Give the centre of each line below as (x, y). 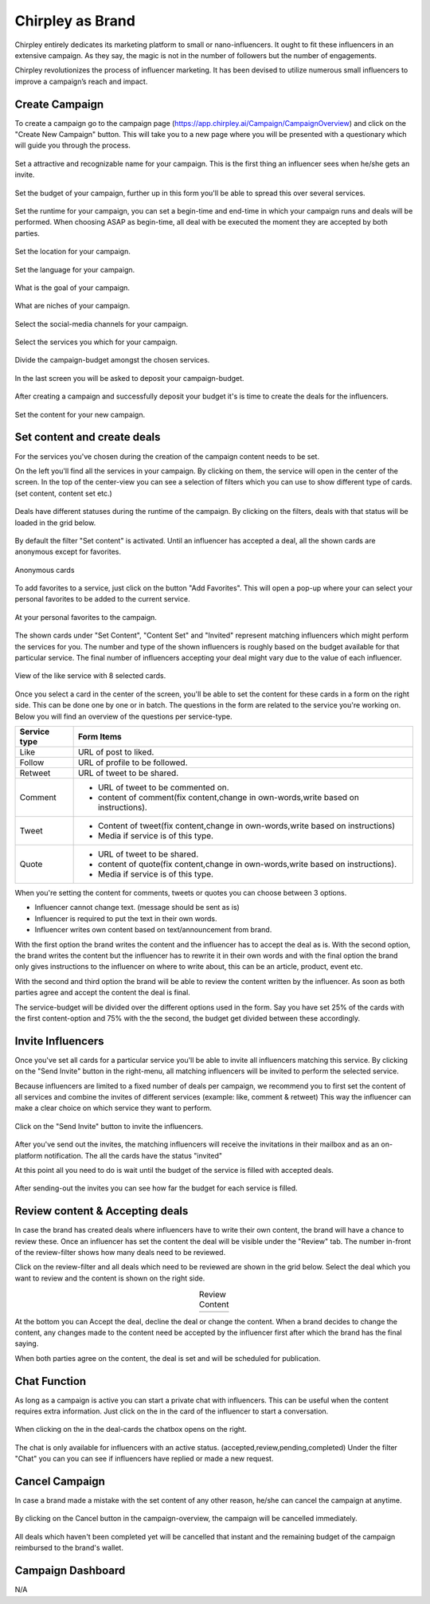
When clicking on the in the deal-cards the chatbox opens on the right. (131, 1429)
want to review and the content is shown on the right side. (110, 1278)
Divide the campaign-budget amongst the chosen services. (112, 360)
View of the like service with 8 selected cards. (90, 676)
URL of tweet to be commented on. (164, 787)
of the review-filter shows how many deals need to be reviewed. (120, 1252)
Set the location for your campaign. (72, 252)
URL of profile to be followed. (133, 763)
